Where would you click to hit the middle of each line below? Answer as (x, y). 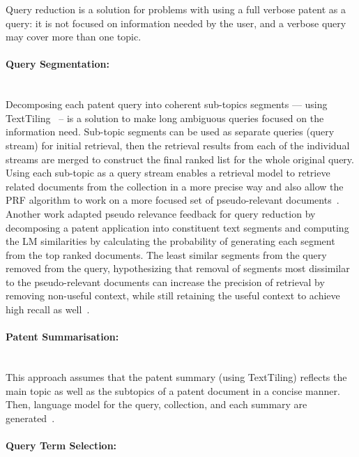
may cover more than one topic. (74, 37)
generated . (30, 418)
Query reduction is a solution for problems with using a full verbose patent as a (176, 9)
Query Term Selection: (61, 445)
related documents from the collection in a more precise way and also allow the (175, 186)
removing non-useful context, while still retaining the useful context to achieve (173, 295)
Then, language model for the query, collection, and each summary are (156, 404)
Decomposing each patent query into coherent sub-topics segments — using (167, 104)
